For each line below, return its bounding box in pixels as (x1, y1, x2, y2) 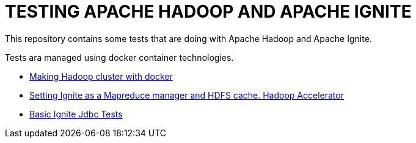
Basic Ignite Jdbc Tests (29, 108, 123, 119)
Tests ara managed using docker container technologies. (5, 52, 234, 63)
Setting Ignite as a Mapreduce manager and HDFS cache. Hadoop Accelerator (29, 89, 344, 100)
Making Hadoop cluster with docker (29, 71, 173, 82)
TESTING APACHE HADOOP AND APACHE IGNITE (5, 1, 412, 22)
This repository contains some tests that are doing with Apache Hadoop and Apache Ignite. (5, 33, 372, 44)
